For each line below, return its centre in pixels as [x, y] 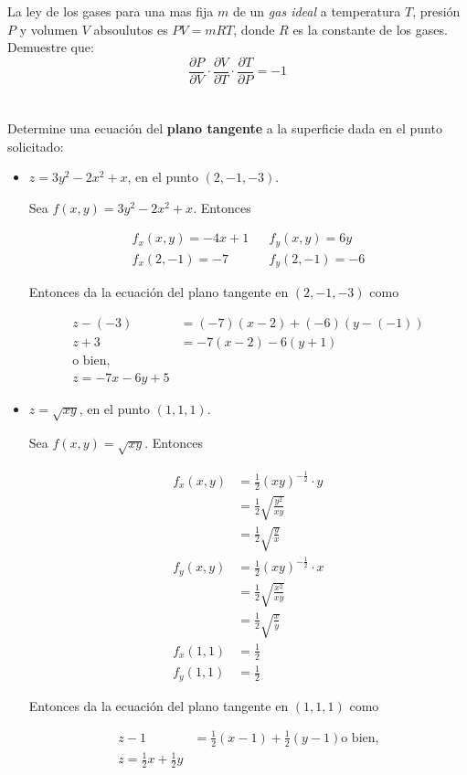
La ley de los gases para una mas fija [111, 11]
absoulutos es [131, 29]
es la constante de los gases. [370, 29]
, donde [254, 29]
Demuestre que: [51, 47]
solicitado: [36, 146]
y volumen [49, 29]
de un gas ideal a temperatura [317, 11]
